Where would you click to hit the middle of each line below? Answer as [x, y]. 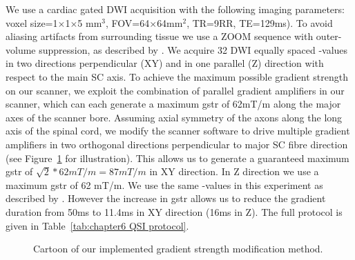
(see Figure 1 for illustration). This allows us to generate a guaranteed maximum [177, 158]
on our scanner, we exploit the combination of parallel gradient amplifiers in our [175, 90]
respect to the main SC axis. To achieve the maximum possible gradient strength [177, 76]
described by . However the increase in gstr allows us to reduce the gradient [166, 198]
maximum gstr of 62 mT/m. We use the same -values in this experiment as [164, 184]
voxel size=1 [32, 22]
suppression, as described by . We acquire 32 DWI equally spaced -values [193, 49]
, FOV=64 [128, 22]
